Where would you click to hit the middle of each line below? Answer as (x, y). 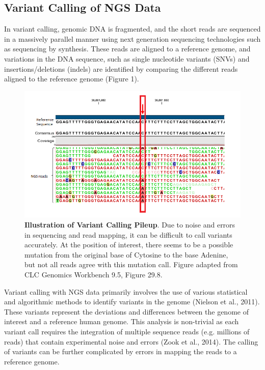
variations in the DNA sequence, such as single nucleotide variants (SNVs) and (127, 58)
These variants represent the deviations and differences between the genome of (126, 311)
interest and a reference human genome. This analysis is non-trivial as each (122, 321)
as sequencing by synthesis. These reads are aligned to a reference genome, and (127, 49)
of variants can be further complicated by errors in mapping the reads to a (121, 351)
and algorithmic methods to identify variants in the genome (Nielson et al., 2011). (132, 302)
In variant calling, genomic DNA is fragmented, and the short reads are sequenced (132, 29)
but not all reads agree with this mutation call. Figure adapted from (131, 264)
